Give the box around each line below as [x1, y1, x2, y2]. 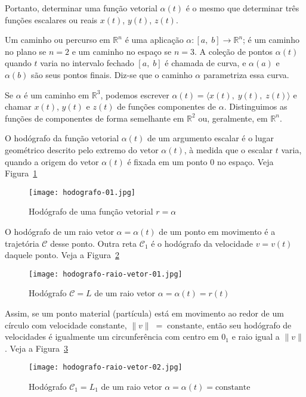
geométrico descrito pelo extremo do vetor [5, 143, 159, 156]
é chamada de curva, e [165, 57, 246, 69]
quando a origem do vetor [5, 155, 99, 168]
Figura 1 [5, 167, 38, 179]
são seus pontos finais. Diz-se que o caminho [31, 68, 193, 80]
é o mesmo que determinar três [186, 2, 299, 14]
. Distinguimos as [224, 100, 288, 113]
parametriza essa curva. [203, 68, 289, 80]
